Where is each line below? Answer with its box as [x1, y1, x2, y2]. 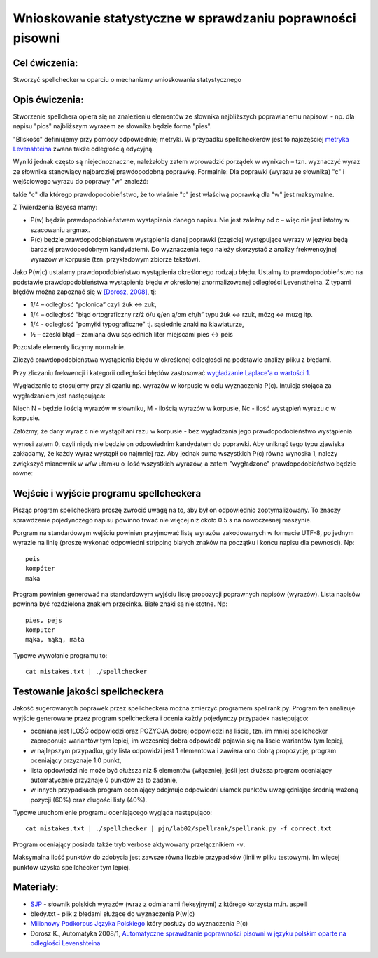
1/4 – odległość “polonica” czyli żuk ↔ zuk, [30, 300, 157, 309]
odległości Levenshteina [30, 939, 101, 947]
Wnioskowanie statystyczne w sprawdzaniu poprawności [13, 11, 356, 26]
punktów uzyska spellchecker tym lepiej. [13, 863, 131, 871]
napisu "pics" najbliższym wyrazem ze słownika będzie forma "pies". [13, 122, 213, 130]
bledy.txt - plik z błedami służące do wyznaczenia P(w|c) [30, 909, 195, 918]
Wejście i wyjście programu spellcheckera [13, 487, 202, 499]
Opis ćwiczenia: [13, 93, 84, 105]
